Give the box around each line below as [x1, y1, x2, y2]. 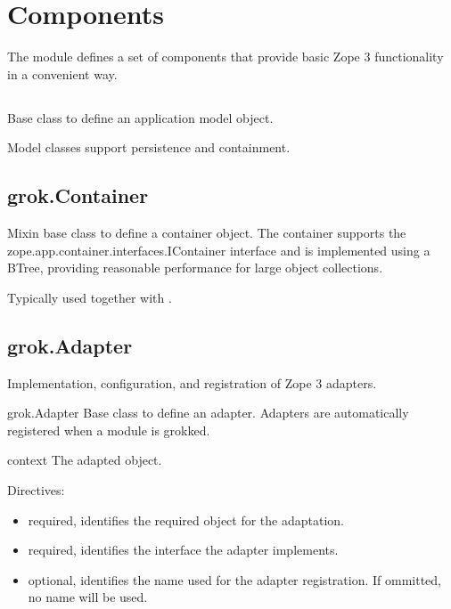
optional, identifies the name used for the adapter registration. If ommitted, [28, 570, 441, 589]
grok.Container [7, 182, 149, 209]
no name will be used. [28, 588, 148, 606]
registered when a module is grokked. [7, 420, 210, 439]
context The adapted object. [7, 451, 162, 469]
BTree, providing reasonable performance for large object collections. [7, 258, 383, 277]
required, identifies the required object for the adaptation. [28, 510, 345, 529]
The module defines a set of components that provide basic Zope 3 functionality [7, 47, 444, 66]
